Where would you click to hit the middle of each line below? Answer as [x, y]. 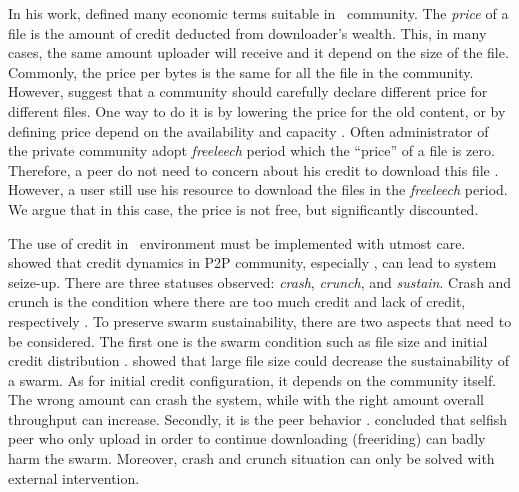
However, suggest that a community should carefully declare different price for [248, 91]
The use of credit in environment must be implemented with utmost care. [237, 242]
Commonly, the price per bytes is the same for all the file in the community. [241, 71]
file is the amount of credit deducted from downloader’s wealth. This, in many [247, 32]
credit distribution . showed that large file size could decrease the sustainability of [259, 360]
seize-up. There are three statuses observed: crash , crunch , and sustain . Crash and [260, 281]
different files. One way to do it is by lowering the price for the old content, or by [257, 110]
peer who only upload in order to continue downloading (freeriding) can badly [247, 438]
